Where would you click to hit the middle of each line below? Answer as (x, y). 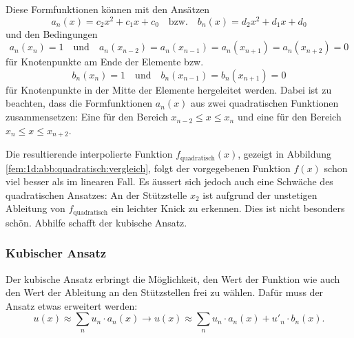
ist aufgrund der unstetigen (260, 194)
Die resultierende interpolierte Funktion (89, 154)
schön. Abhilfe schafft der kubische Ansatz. (96, 222)
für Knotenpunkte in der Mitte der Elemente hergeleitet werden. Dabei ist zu (169, 89)
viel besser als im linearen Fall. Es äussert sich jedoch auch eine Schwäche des (169, 181)
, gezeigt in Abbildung (285, 154)
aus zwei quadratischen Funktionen (265, 103)
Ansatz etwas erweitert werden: (72, 305)
